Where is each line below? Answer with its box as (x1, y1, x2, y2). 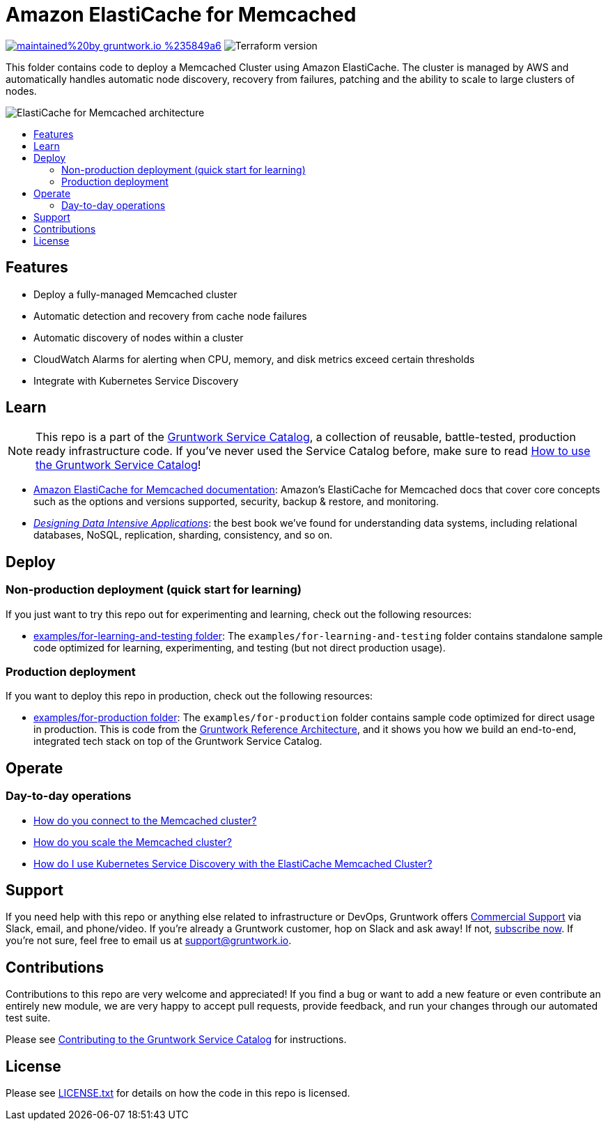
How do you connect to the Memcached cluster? (33, 814, 257, 826)
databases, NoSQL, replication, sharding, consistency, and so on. (33, 529, 333, 541)
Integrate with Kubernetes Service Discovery (33, 374, 239, 387)
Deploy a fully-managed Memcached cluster (33, 288, 237, 300)
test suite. (6, 1012, 51, 1024)
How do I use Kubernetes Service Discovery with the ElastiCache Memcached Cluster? (33, 857, 432, 870)
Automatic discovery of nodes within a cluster (33, 331, 244, 344)
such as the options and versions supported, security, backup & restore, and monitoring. (33, 495, 439, 508)
